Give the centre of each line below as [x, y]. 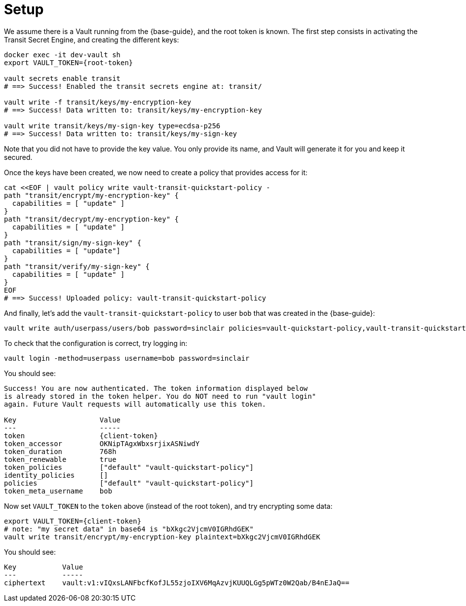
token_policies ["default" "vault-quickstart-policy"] [129, 467]
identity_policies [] [56, 475]
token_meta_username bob [58, 491]
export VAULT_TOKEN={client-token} [73, 521]
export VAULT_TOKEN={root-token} [69, 62]
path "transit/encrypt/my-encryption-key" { [92, 195]
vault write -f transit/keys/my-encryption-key [98, 102]
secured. [18, 157]
